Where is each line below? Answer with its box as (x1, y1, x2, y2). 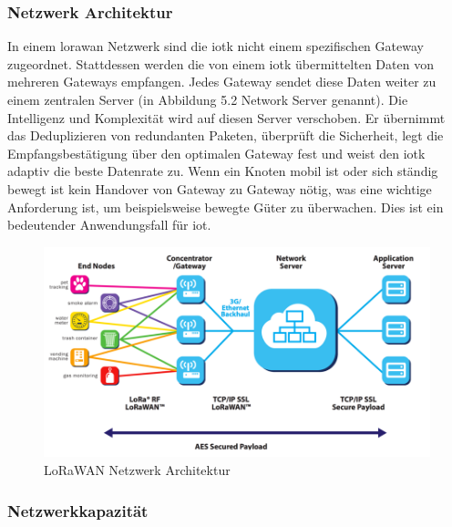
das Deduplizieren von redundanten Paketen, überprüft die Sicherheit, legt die (7, 126, 444, 145)
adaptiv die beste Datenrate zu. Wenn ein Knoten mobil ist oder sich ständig (7, 161, 438, 181)
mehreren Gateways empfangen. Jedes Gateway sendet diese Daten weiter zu (7, 72, 437, 91)
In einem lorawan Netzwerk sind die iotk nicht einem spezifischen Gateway (7, 36, 424, 56)
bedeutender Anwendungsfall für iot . (7, 215, 211, 234)
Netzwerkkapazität (7, 499, 149, 522)
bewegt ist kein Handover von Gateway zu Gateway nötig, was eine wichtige (7, 179, 432, 198)
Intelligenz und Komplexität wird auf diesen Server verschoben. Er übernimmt (7, 108, 446, 127)
